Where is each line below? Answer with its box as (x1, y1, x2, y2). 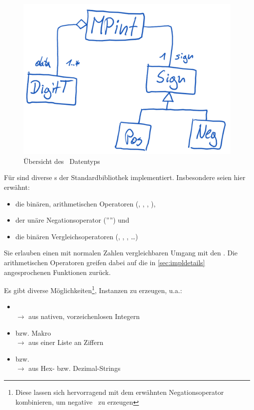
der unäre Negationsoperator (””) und (15, 215, 129, 225)
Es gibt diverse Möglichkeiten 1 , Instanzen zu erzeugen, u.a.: (4, 284, 182, 295)
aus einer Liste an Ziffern (28, 337, 104, 347)
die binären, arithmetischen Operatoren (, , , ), (15, 198, 156, 208)
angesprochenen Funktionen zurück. (4, 267, 111, 277)
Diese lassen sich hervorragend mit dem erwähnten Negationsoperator (15, 387, 224, 397)
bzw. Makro (15, 327, 51, 338)
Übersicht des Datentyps (23, 156, 100, 166)
